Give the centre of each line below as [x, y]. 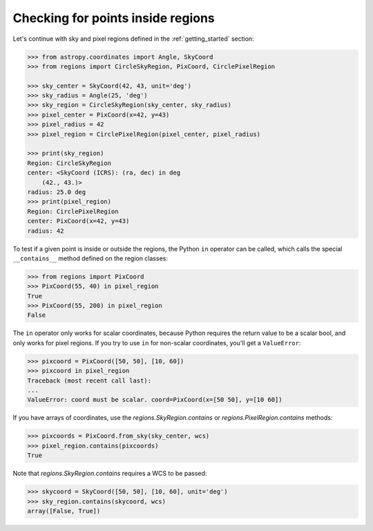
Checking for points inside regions [114, 18]
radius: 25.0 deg [57, 192]
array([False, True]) [64, 511]
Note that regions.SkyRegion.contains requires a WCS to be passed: [110, 474]
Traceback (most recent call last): [89, 380]
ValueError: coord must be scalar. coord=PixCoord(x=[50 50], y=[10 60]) [155, 400]
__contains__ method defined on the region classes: [90, 258]
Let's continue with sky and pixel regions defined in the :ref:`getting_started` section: [134, 39]
